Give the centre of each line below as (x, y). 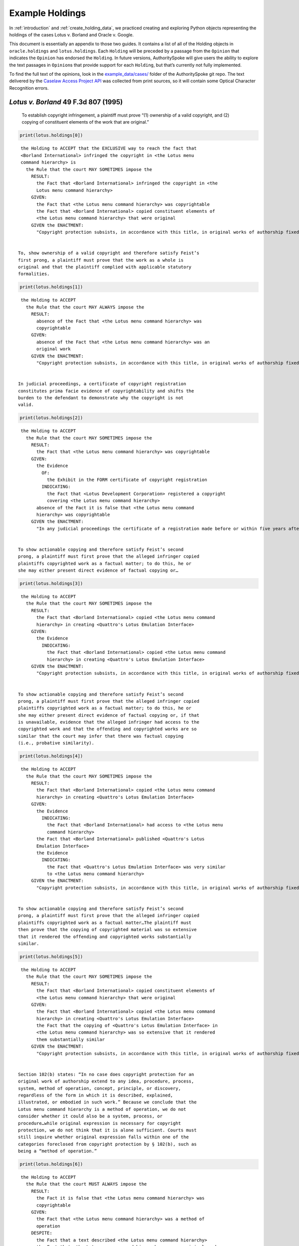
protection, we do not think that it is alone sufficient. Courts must (107, 1130)
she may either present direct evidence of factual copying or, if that (109, 715)
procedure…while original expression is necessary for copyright (100, 1123)
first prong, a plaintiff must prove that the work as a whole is (101, 260)
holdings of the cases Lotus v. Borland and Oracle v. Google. (72, 34)
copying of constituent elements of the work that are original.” (85, 122)
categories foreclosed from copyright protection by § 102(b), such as (107, 1144)
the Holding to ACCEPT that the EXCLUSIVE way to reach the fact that (109, 149)
